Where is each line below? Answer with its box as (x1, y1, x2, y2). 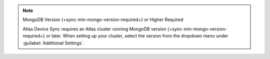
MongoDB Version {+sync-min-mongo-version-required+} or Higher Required (22, 16, 183, 22)
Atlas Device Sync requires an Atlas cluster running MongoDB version (22, 25, 166, 32)
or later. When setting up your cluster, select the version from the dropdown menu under (45, 33, 228, 39)
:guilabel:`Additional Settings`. (22, 40, 84, 46)
